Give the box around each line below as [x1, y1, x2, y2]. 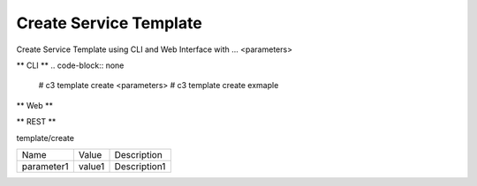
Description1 [114, 160, 166, 172]
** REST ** [16, 116, 57, 127]
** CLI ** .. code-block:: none [16, 60, 125, 71]
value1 [78, 160, 105, 172]
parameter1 [21, 160, 69, 172]
